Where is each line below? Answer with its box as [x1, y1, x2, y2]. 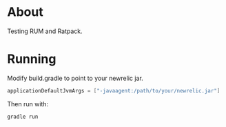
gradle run [7, 113, 39, 120]
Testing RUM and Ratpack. [7, 27, 83, 35]
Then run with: [7, 99, 49, 108]
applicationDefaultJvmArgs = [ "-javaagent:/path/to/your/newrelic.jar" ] [7, 87, 220, 94]
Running [7, 51, 56, 67]
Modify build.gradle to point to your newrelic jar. [7, 74, 143, 82]
